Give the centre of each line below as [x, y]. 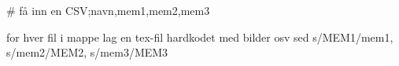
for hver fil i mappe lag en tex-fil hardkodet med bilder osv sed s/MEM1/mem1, [200, 37]
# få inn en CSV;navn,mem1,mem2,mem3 [108, 10]
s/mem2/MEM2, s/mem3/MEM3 [87, 52]
